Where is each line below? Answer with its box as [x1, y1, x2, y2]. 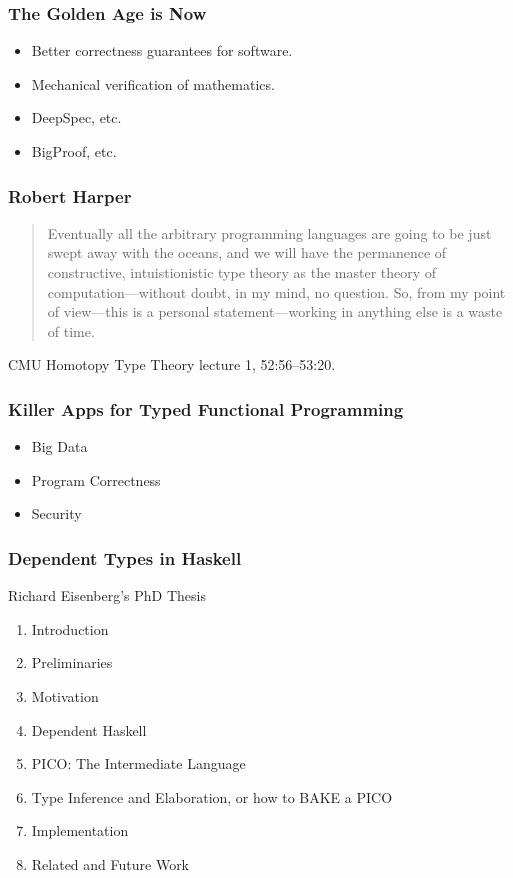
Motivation [31, 685, 99, 706]
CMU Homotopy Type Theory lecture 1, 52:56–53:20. [8, 354, 336, 375]
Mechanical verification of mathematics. [31, 73, 275, 94]
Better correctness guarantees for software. [31, 40, 293, 61]
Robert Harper [8, 183, 132, 208]
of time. [47, 320, 95, 341]
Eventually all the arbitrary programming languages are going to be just [47, 222, 492, 243]
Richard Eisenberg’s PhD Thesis [8, 585, 206, 606]
